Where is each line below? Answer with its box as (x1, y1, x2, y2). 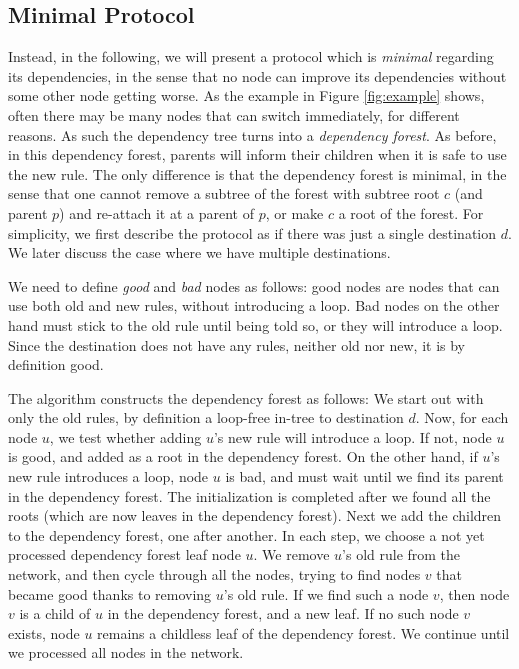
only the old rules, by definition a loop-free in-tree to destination (8, 407, 404, 428)
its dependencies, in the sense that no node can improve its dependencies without (8, 65, 507, 86)
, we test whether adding (49, 426, 202, 447)
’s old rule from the (342, 544, 461, 565)
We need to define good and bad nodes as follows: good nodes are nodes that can (8, 275, 500, 296)
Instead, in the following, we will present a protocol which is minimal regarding (8, 46, 494, 67)
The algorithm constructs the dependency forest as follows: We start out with (8, 387, 484, 408)
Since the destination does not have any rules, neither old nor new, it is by (8, 334, 465, 355)
